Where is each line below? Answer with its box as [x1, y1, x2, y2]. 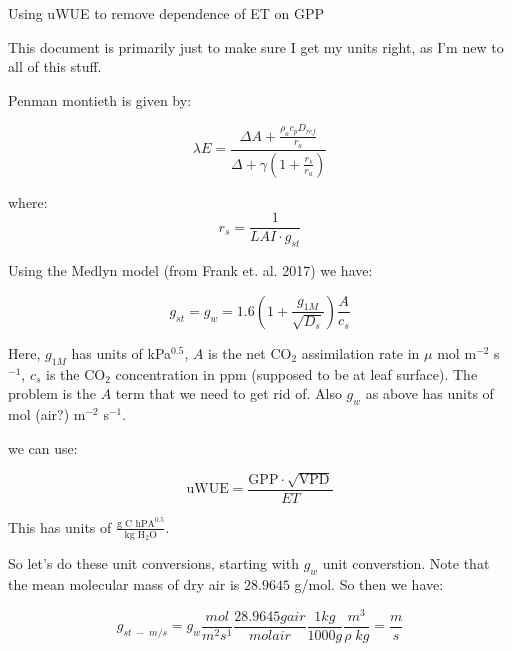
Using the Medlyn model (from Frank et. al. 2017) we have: [8, 260, 373, 281]
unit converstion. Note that [322, 553, 490, 574]
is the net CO [208, 342, 292, 363]
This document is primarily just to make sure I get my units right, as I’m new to [8, 36, 504, 57]
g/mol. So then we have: [294, 573, 444, 594]
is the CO [45, 363, 106, 384]
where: [8, 191, 48, 212]
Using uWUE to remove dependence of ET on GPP [8, 3, 324, 23]
